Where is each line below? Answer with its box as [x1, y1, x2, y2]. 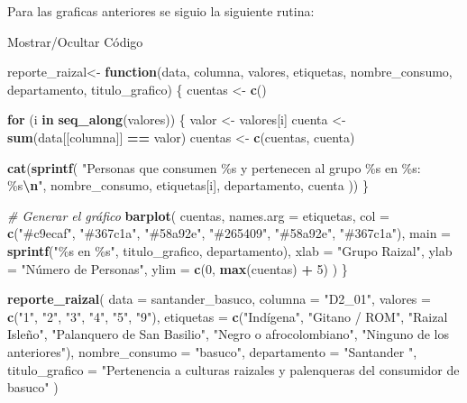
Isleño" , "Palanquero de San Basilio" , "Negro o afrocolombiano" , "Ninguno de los [7, 325, 449, 343]
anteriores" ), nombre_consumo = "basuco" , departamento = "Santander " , [7, 342, 417, 361]
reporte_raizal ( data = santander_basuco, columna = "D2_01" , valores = [7, 289, 431, 308]
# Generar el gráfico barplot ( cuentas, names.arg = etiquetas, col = [7, 206, 389, 224]
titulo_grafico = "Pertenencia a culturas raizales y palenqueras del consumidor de [7, 360, 460, 379]
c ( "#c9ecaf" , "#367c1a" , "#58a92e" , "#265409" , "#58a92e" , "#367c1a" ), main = [7, 224, 451, 243]
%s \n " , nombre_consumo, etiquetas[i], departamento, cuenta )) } [7, 176, 369, 195]
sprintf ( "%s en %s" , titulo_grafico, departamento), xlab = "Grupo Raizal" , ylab [7, 241, 453, 260]
